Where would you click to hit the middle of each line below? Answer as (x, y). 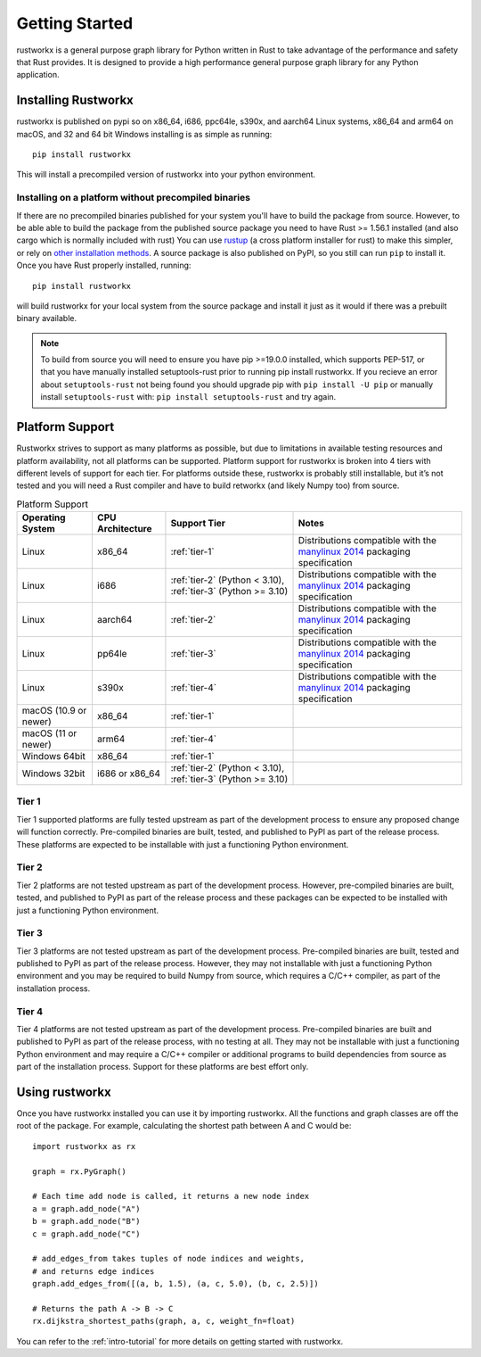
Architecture (124, 529)
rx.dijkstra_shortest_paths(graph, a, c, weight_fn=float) (164, 1321)
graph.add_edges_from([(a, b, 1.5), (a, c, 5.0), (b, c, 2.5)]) (176, 1284)
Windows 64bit (54, 757)
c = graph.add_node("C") (86, 1234)
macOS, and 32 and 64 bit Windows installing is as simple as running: (144, 134)
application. (38, 75)
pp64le (112, 654)
